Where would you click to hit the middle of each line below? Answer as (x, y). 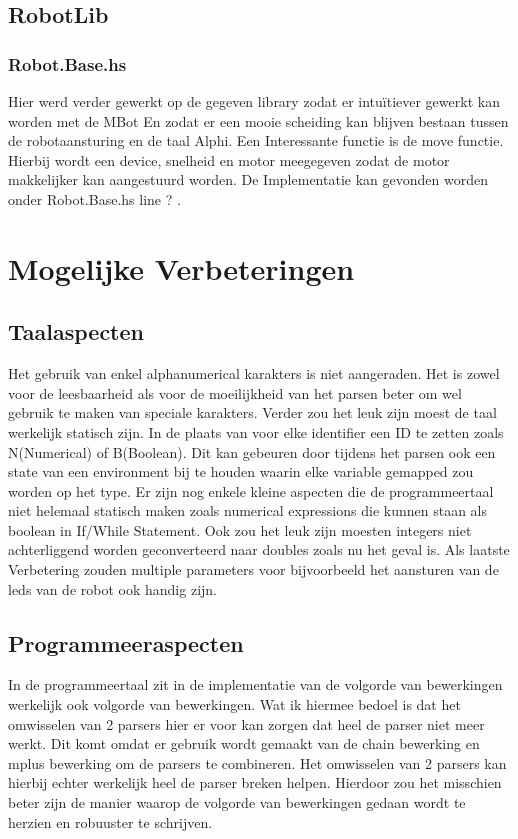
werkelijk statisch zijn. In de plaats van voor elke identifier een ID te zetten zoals (256, 431)
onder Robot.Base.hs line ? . (94, 198)
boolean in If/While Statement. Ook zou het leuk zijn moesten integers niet (240, 529)
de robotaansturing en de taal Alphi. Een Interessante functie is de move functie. (256, 140)
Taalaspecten (76, 331)
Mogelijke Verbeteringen (181, 267)
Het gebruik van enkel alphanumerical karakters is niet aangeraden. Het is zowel (254, 373)
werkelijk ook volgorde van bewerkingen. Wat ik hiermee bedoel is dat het (234, 704)
